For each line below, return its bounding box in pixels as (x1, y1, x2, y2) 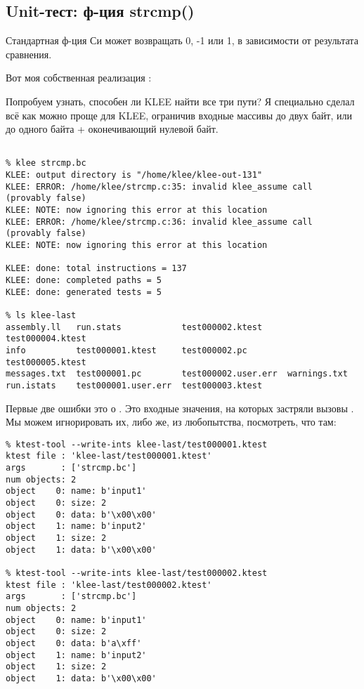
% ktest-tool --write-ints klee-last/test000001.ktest (6, 439, 268, 450)
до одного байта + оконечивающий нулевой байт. (6, 122, 219, 136)
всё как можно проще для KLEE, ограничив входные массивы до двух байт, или (6, 107, 352, 122)
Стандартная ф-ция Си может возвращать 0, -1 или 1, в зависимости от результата (6, 33, 358, 48)
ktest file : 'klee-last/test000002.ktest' (6, 579, 212, 590)
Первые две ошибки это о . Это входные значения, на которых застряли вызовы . (6, 400, 354, 415)
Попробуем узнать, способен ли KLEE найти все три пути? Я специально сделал (6, 93, 355, 108)
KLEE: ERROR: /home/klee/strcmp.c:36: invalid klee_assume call (6, 216, 313, 227)
